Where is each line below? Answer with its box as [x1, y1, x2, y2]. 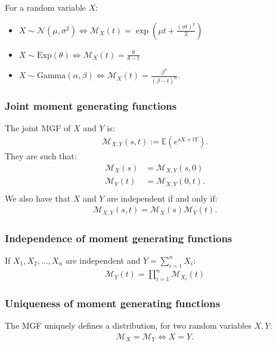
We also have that [5, 191, 71, 204]
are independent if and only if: [107, 191, 218, 204]
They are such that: [5, 150, 77, 162]
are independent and [65, 254, 141, 266]
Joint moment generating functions [5, 98, 177, 113]
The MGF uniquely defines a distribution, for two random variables [5, 319, 252, 332]
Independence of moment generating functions [5, 230, 232, 245]
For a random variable [5, 1, 86, 13]
